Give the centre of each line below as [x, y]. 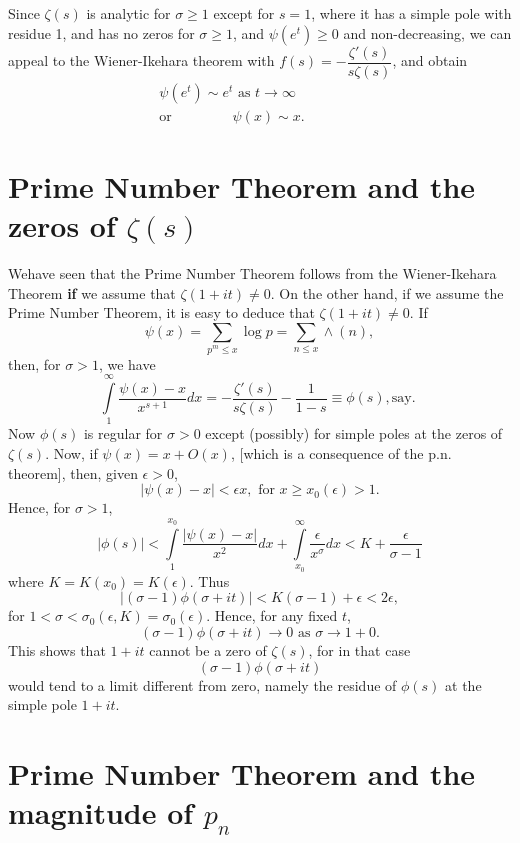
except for [244, 13]
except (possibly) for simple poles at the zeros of [354, 433]
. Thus [209, 580]
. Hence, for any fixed [272, 615]
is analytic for [128, 13]
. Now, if [71, 453]
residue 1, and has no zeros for [101, 32]
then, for [34, 363]
